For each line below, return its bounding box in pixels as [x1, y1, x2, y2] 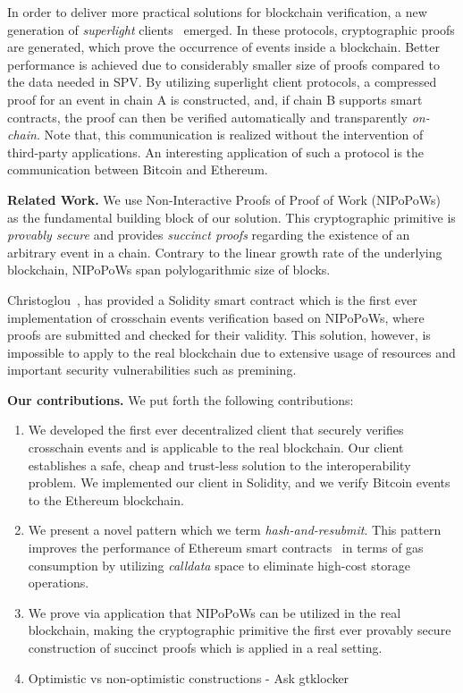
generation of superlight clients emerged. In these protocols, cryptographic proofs [7, 20, 455, 38]
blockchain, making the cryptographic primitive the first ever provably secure [28, 621, 451, 639]
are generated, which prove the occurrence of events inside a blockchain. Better [7, 38, 440, 56]
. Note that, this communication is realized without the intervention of [36, 125, 424, 144]
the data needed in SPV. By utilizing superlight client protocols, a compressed [7, 72, 437, 91]
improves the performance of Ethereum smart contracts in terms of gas [28, 538, 424, 557]
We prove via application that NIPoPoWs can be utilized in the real [28, 603, 401, 621]
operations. [28, 573, 89, 592]
